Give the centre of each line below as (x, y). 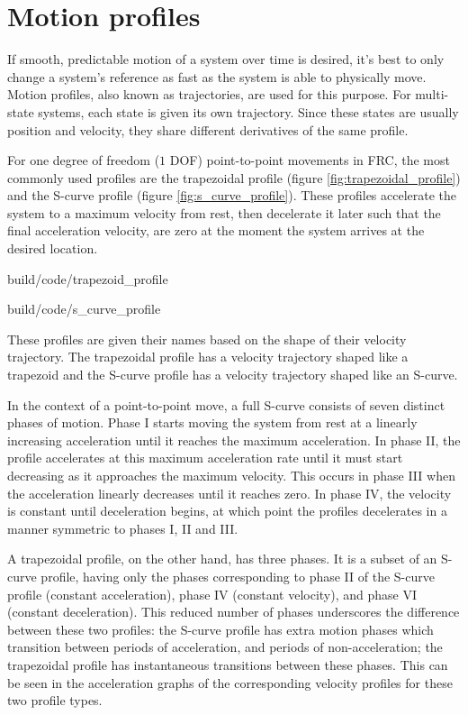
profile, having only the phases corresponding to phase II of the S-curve (238, 576)
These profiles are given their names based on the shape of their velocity (207, 339)
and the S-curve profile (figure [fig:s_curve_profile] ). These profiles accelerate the (232, 195)
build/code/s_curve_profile (84, 309)
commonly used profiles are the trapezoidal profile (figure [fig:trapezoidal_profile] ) (234, 177)
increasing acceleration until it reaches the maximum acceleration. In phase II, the (234, 440)
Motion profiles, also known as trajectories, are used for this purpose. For (209, 94)
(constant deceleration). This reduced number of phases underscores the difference (234, 612)
